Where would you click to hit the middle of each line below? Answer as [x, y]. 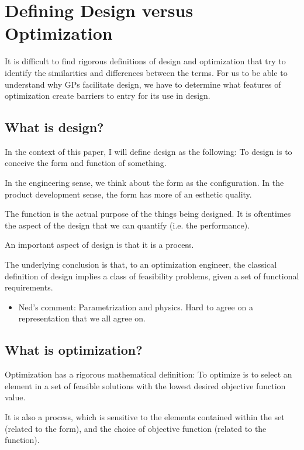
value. [15, 397]
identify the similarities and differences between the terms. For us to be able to [146, 72]
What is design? [54, 127]
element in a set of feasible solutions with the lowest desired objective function [145, 385]
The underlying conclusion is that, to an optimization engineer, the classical [141, 264]
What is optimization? [74, 350]
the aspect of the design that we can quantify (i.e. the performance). [127, 225]
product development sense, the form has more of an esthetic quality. [128, 194]
